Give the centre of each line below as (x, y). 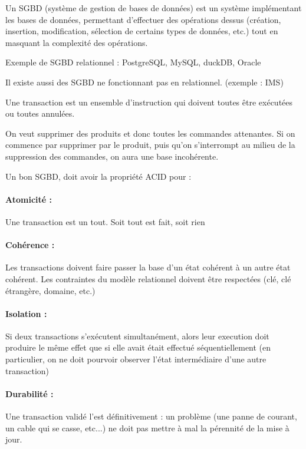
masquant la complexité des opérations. (77, 42)
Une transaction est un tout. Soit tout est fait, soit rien (105, 221)
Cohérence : (30, 245)
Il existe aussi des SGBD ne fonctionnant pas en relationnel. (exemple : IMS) (144, 82)
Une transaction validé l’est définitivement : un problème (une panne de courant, (151, 416)
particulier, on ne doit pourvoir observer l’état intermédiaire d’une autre (136, 359)
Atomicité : (29, 199)
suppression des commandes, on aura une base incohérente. (112, 156)
